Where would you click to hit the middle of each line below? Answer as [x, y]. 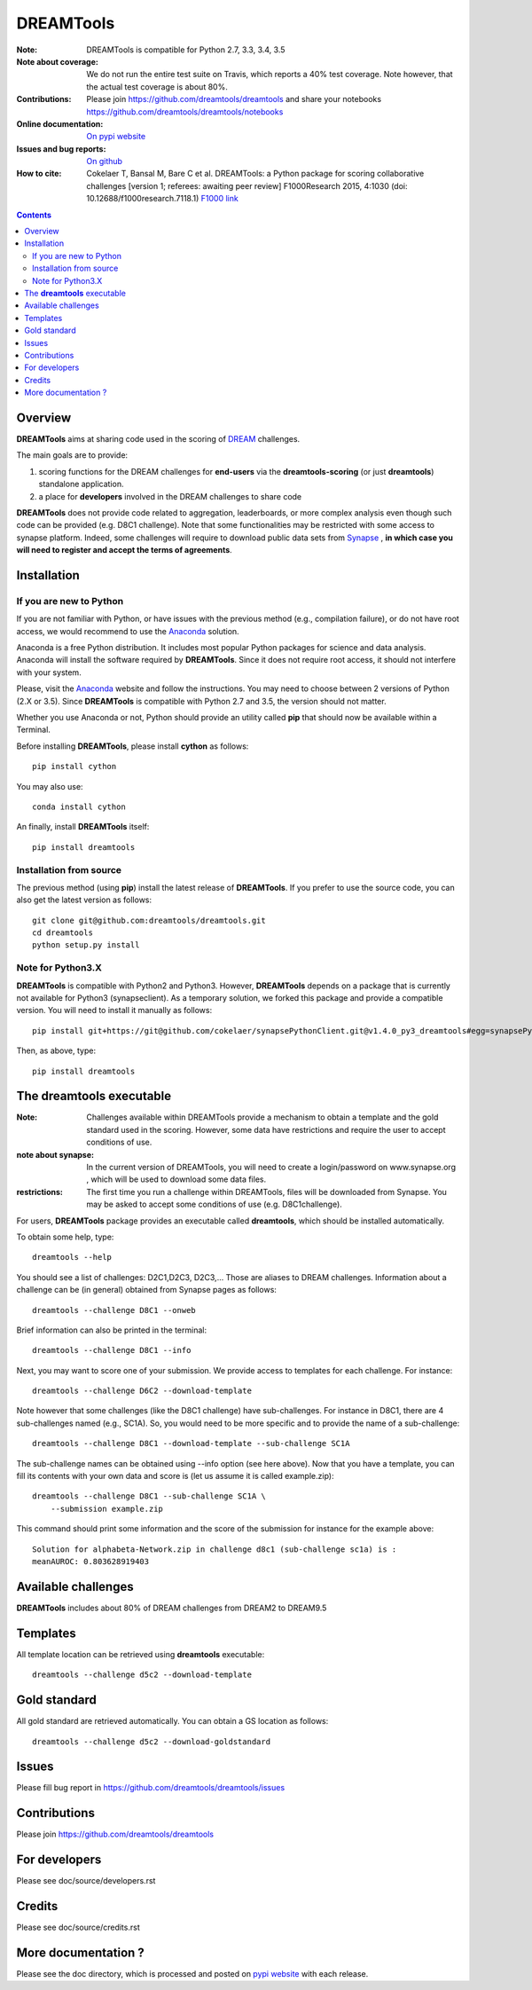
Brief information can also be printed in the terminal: [112, 1330]
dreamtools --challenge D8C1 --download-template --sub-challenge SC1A [191, 1443]
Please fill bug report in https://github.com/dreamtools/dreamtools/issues [151, 1788]
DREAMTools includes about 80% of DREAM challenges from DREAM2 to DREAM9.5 [172, 1608]
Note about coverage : [58, 61]
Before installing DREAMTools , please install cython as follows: [133, 746]
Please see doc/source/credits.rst [78, 1927]
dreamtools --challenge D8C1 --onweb [114, 1310]
